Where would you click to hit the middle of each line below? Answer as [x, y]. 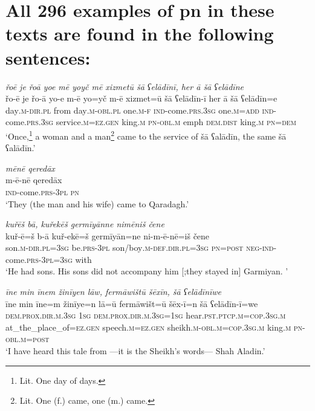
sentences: [48, 57]
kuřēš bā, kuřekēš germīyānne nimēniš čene [85, 224]
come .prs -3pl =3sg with [49, 259]
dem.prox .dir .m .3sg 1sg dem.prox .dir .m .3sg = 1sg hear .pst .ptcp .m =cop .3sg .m [146, 315]
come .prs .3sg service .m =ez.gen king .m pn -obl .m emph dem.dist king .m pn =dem [151, 122]
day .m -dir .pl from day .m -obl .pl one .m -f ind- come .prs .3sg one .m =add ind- [141, 110]
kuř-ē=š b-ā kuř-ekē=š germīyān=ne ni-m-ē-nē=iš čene [108, 235]
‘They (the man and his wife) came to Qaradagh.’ [97, 203]
